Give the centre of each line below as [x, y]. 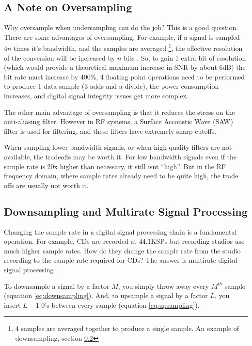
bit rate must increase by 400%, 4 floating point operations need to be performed [125, 76]
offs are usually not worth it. [46, 185]
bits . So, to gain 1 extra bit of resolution [185, 57]
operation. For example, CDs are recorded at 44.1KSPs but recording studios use [124, 241]
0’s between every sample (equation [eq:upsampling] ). [120, 305]
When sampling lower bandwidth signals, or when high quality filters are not [118, 147]
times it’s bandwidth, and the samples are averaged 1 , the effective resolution [128, 47]
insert [12, 305]
